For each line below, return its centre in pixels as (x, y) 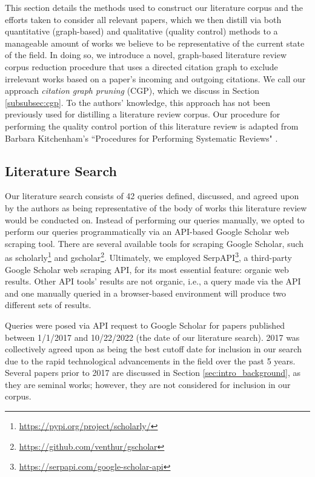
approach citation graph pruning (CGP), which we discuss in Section (132, 90)
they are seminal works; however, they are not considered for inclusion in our (148, 384)
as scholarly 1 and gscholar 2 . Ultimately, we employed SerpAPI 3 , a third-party (148, 256)
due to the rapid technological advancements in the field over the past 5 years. (150, 360)
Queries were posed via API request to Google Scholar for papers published (145, 325)
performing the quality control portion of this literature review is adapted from (152, 126)
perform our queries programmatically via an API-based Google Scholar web (147, 232)
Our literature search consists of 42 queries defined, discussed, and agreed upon (152, 196)
